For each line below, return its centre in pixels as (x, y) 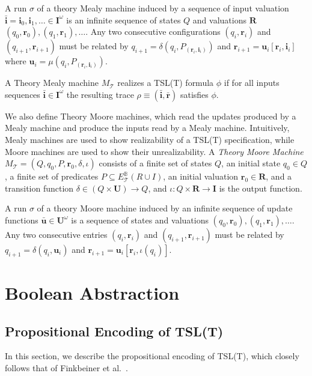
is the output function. (261, 188)
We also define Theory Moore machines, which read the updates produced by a (151, 116)
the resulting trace (100, 94)
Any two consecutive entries (56, 234)
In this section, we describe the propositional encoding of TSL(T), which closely (152, 356)
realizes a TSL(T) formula (166, 83)
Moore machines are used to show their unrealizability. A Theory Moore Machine (154, 151)
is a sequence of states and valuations (140, 220)
